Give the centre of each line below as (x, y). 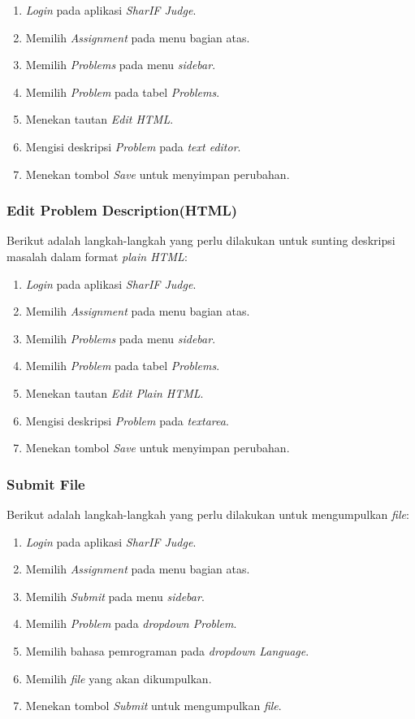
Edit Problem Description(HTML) (122, 210)
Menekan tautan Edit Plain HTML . (115, 392)
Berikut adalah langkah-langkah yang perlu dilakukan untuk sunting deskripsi (201, 240)
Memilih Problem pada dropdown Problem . (131, 623)
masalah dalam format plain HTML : (97, 256)
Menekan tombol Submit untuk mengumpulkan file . (153, 706)
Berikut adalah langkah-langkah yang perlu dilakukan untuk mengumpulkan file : (208, 514)
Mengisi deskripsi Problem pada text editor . (133, 146)
